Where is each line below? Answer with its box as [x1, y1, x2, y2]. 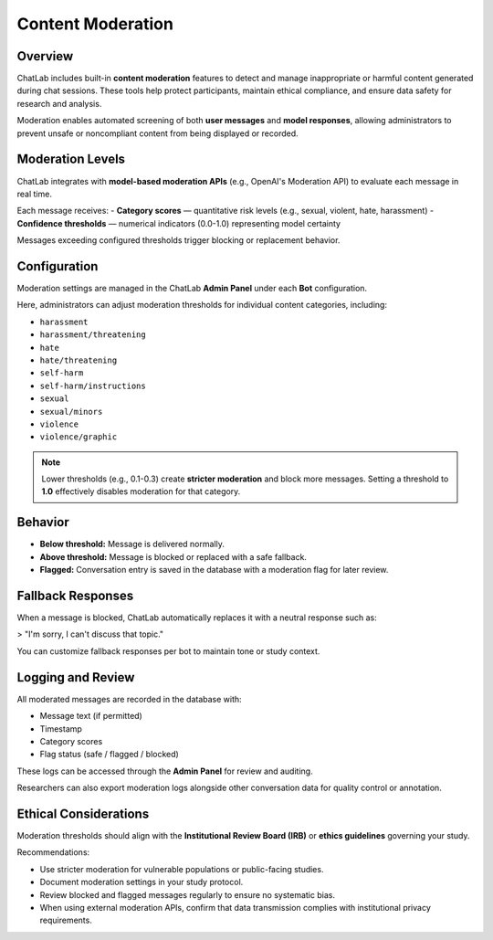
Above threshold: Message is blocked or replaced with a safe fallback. [39, 551, 308, 562]
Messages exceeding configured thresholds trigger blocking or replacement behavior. [16, 235, 341, 246]
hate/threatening [39, 354, 118, 365]
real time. [16, 188, 52, 199]
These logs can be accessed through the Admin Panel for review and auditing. [16, 766, 314, 776]
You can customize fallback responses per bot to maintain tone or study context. [16, 645, 320, 657]
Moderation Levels [16, 152, 126, 167]
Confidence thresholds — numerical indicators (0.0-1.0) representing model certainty [16, 217, 341, 228]
